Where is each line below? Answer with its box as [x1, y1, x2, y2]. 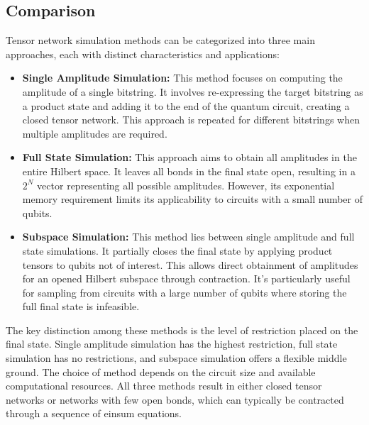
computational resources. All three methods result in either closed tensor [6, 378, 322, 393]
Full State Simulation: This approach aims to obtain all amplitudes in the [22, 150, 357, 165]
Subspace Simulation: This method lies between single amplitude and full [22, 229, 355, 244]
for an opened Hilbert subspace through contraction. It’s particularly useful [22, 271, 351, 286]
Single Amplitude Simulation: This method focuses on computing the [22, 70, 343, 85]
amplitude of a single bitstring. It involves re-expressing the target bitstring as [22, 84, 363, 99]
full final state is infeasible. [22, 299, 140, 314]
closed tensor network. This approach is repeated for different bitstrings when [22, 112, 360, 127]
